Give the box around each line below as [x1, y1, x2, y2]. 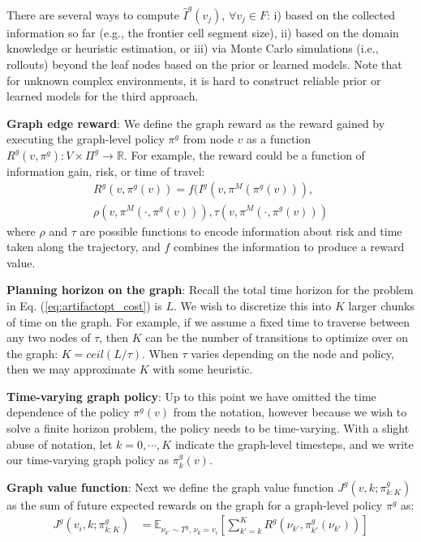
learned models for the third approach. [6, 87, 199, 105]
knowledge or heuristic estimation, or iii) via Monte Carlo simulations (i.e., [6, 40, 379, 57]
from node [183, 130, 234, 147]
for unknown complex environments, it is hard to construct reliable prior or [6, 71, 381, 88]
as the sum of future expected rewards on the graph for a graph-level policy [6, 496, 383, 513]
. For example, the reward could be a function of [123, 146, 365, 163]
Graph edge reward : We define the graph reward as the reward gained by [6, 114, 385, 131]
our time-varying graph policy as [6, 451, 170, 468]
